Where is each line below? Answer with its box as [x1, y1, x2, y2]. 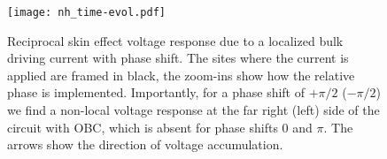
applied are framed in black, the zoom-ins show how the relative [7, 65, 355, 84]
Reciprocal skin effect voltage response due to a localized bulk [7, 31, 344, 49]
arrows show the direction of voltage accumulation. [7, 135, 283, 154]
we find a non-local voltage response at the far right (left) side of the [7, 101, 380, 119]
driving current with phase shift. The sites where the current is [7, 49, 349, 67]
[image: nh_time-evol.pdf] [7, 6, 166, 19]
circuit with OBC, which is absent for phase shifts [7, 117, 278, 136]
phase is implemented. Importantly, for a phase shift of [7, 83, 306, 102]
